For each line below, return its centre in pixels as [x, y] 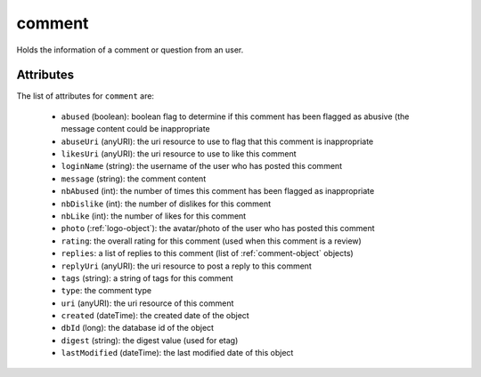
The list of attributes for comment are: [86, 96]
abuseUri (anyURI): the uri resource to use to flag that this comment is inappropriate [217, 141]
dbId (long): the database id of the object [137, 328]
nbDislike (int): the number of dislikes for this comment [166, 204]
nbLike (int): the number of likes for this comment [154, 216]
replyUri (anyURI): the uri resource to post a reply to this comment [186, 266]
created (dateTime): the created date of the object [155, 316]
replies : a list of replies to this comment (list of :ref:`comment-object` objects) [207, 253]
